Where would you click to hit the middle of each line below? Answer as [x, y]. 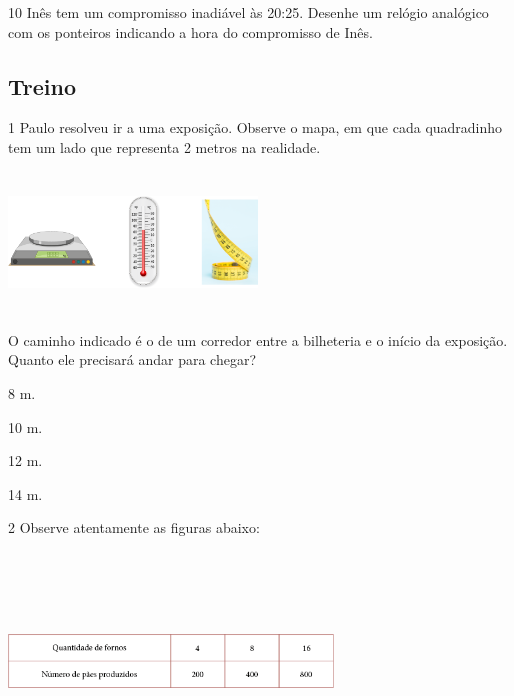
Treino [42, 85]
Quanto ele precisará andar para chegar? [132, 359]
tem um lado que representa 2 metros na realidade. [164, 146]
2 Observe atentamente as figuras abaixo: [134, 527]
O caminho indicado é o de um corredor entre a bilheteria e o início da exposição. [258, 339]
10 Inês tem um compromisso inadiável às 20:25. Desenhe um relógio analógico [248, 12]
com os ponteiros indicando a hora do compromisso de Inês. [190, 31]
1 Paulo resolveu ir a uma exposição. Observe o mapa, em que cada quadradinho [255, 127]
